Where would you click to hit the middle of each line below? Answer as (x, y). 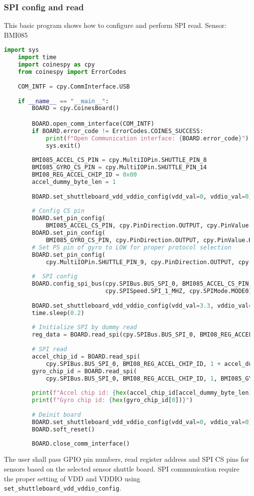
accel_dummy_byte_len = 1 (74, 182)
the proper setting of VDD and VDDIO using (72, 478)
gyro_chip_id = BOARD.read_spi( (85, 371)
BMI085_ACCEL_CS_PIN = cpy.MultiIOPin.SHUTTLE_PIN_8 (119, 160)
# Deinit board (56, 415)
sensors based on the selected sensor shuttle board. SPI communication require (122, 468)
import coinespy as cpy (56, 65)
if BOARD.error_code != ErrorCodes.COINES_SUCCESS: (118, 131)
